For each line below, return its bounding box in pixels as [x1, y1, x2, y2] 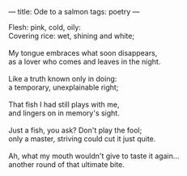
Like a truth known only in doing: [8, 74, 117, 83]
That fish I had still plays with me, [8, 100, 120, 109]
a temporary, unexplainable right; [8, 82, 119, 92]
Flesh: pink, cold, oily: [8, 23, 81, 31]
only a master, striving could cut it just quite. [8, 134, 156, 144]
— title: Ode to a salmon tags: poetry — [8, 7, 140, 16]
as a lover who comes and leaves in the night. [8, 57, 161, 66]
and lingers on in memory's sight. [8, 108, 120, 118]
